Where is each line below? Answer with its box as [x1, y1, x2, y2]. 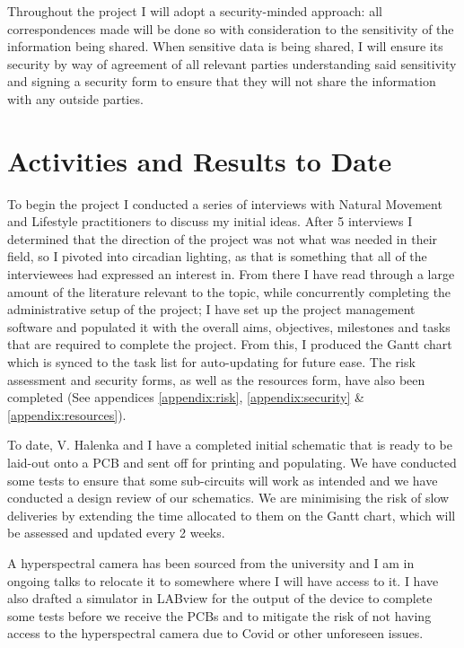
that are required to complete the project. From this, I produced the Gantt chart [7, 335, 452, 354]
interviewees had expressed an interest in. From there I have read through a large [7, 265, 455, 284]
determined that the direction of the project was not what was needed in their [7, 229, 438, 248]
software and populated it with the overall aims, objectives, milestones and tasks [7, 317, 451, 336]
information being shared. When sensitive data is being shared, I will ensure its [7, 37, 443, 56]
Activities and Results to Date [7, 142, 392, 179]
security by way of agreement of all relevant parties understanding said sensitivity [7, 54, 457, 73]
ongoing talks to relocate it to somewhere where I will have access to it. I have [7, 571, 439, 590]
